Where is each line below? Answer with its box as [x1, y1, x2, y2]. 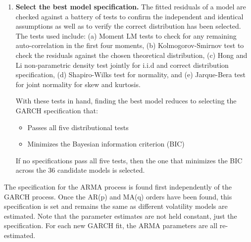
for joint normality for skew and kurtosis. [15, 79, 141, 89]
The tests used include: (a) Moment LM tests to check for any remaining [15, 30, 237, 41]
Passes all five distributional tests [27, 122, 129, 132]
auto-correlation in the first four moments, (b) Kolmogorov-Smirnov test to [15, 40, 244, 50]
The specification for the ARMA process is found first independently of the [4, 181, 232, 192]
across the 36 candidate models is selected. [15, 165, 145, 175]
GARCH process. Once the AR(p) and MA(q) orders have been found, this [4, 191, 232, 201]
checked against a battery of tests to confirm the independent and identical [15, 11, 244, 21]
